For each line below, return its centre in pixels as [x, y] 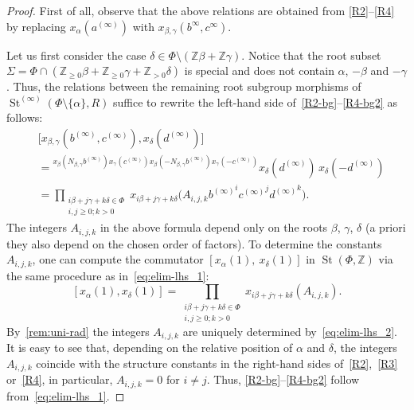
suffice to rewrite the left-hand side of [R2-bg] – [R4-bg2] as [255, 102]
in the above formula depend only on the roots [214, 227]
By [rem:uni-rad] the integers [78, 331]
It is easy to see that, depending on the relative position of [150, 348]
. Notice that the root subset [311, 55]
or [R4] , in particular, [60, 379]
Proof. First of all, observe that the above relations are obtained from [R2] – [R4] [201, 10]
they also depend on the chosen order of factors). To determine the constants [194, 243]
